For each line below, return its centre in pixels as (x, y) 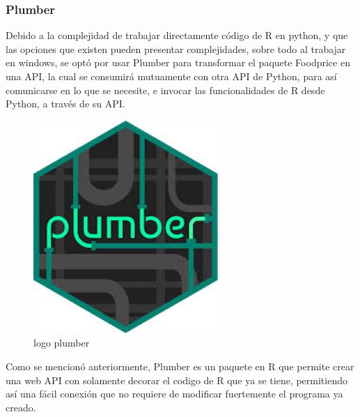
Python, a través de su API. (65, 104)
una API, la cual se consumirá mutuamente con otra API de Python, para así (171, 76)
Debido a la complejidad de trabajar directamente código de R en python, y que (177, 35)
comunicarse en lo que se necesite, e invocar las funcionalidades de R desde (165, 90)
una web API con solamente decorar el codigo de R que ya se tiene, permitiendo (177, 380)
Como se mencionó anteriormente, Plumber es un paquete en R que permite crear (180, 366)
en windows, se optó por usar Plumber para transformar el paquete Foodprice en (178, 62)
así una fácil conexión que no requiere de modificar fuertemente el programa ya (174, 394)
